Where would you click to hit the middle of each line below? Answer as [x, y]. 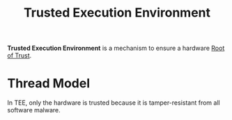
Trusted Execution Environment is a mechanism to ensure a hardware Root [116, 48]
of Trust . [20, 55]
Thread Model [49, 84]
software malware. [34, 110]
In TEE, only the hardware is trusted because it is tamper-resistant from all [114, 103]
